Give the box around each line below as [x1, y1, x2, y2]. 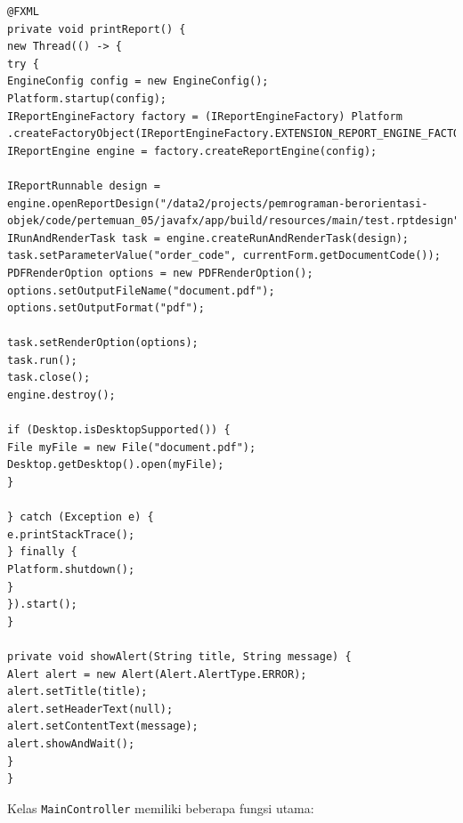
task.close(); [7, 371, 91, 384]
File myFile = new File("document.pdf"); [7, 440, 256, 454]
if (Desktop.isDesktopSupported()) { [7, 424, 231, 437]
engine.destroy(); [7, 389, 116, 402]
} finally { [7, 545, 77, 559]
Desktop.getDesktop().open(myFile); [7, 458, 224, 472]
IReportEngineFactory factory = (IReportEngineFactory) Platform [7, 109, 402, 123]
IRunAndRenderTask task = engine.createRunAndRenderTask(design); [7, 231, 410, 245]
